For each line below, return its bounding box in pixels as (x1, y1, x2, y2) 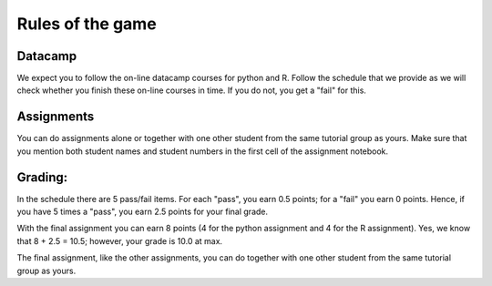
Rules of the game (16, 14, 157, 34)
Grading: (16, 169, 68, 185)
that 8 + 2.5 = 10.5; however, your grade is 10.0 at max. (16, 235, 223, 246)
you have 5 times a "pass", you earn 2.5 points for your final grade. (16, 206, 269, 218)
